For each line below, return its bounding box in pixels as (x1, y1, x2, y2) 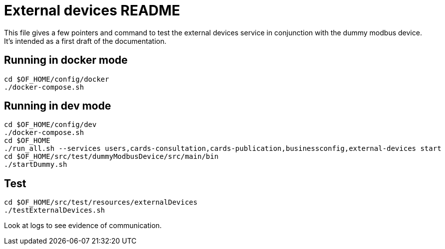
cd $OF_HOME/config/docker (4, 75, 109, 83)
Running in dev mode (4, 100, 111, 113)
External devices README (4, 2, 181, 19)
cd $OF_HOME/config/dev (4, 121, 97, 129)
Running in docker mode (4, 54, 128, 67)
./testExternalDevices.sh (4, 206, 105, 215)
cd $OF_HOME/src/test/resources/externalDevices (4, 198, 198, 207)
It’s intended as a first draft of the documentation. (4, 36, 167, 45)
